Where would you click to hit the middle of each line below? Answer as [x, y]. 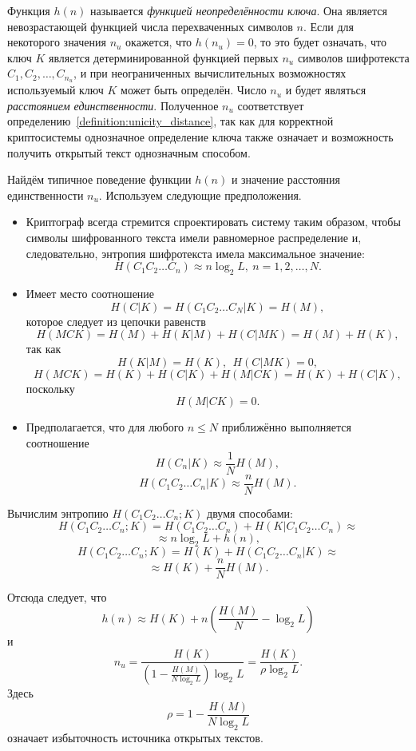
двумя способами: [250, 513]
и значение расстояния [285, 179]
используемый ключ [55, 90]
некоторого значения [57, 42]
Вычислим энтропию [58, 513]
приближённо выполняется [286, 427]
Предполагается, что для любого [105, 427]
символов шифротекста [353, 57]
